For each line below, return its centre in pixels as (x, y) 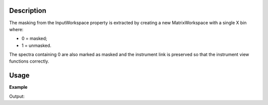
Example (18, 87)
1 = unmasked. (36, 45)
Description (28, 11)
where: (16, 29)
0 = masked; (34, 38)
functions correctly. (29, 61)
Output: (17, 96)
